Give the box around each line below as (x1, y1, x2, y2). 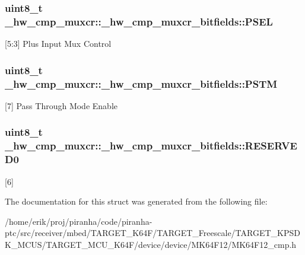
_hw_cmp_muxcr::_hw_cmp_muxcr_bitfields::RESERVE (5, 138, 297, 153)
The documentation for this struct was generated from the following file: (5, 195, 268, 208)
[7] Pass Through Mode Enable (5, 99, 117, 111)
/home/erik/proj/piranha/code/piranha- (5, 215, 152, 227)
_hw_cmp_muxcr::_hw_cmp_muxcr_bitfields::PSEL (5, 14, 273, 28)
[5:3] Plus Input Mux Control (5, 37, 112, 50)
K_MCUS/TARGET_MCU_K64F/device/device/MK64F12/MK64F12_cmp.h (5, 238, 297, 250)
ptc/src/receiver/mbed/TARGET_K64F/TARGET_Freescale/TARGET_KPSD (5, 227, 300, 239)
